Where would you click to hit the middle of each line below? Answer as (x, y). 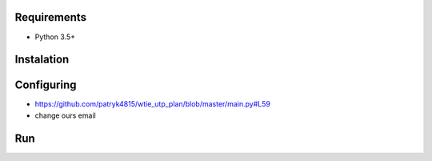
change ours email (65, 115)
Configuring (46, 85)
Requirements (51, 17)
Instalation (42, 60)
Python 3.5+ (55, 37)
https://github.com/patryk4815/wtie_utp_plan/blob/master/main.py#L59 (153, 104)
